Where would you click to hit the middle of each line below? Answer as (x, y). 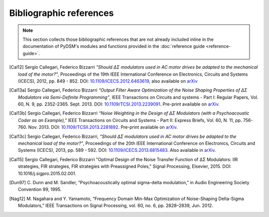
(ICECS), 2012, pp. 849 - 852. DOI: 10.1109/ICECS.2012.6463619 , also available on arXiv (108, 81)
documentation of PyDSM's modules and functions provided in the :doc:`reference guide (114, 46)
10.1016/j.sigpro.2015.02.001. (47, 173)
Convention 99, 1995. (40, 190)
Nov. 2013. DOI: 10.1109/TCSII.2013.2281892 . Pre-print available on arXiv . (103, 127)
